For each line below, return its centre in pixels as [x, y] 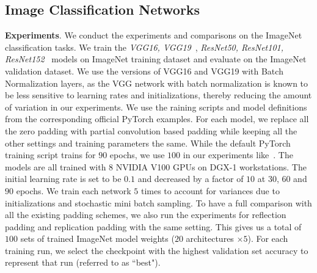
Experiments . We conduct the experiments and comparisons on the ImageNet [154, 35]
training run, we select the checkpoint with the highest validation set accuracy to [157, 250]
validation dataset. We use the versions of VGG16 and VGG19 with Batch [144, 71]
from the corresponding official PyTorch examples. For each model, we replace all [157, 119]
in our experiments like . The [238, 155]
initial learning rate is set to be [63, 179]
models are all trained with [56, 166]
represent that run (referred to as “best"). [83, 262]
